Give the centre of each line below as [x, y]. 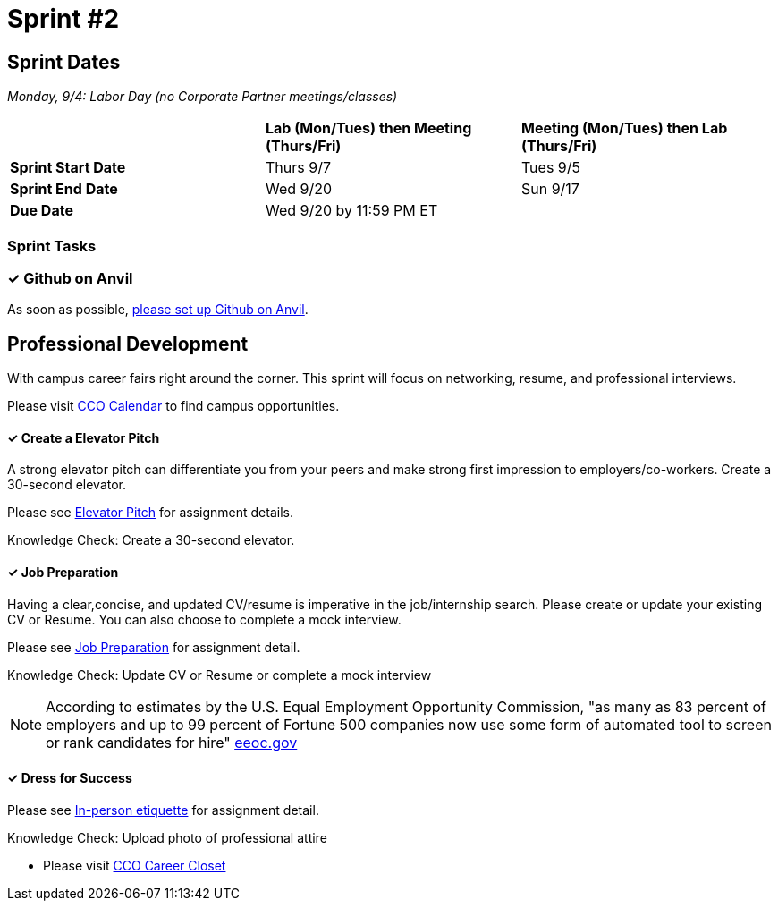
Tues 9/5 [551, 168]
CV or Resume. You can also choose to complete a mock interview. [204, 619]
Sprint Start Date [68, 168]
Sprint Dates [64, 62]
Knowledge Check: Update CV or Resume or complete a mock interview [220, 675]
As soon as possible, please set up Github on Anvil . [158, 310]
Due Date [42, 211]
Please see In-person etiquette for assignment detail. [163, 810]
